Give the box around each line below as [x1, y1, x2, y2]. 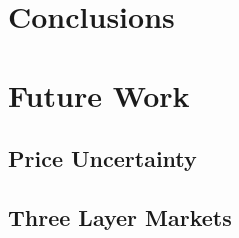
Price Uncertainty [8, 143, 197, 174]
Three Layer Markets [8, 201, 232, 232]
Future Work [8, 74, 190, 115]
